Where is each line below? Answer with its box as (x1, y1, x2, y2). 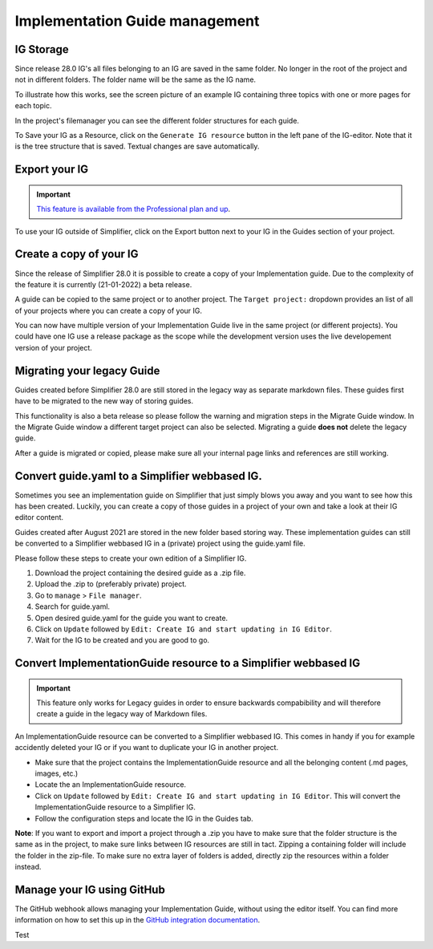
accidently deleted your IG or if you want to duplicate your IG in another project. (14, 743, 279, 752)
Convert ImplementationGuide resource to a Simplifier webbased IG (14, 656, 361, 670)
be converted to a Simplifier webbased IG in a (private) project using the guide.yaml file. (14, 538, 306, 549)
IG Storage (14, 43, 69, 56)
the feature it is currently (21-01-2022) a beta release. (14, 279, 192, 289)
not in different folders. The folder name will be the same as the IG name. (14, 75, 257, 84)
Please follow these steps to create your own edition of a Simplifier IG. (14, 554, 247, 563)
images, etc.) (34, 769, 79, 778)
